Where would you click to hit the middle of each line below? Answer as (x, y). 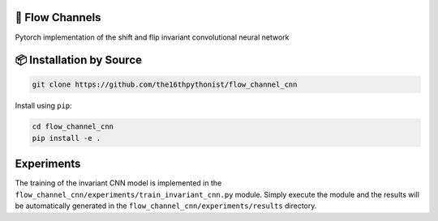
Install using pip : (43, 105)
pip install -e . (67, 138)
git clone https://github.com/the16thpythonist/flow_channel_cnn (165, 84)
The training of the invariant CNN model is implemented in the (118, 183)
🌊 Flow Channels (58, 17)
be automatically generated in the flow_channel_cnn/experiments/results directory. (166, 206)
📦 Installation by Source (78, 60)
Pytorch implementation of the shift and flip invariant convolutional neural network (152, 37)
